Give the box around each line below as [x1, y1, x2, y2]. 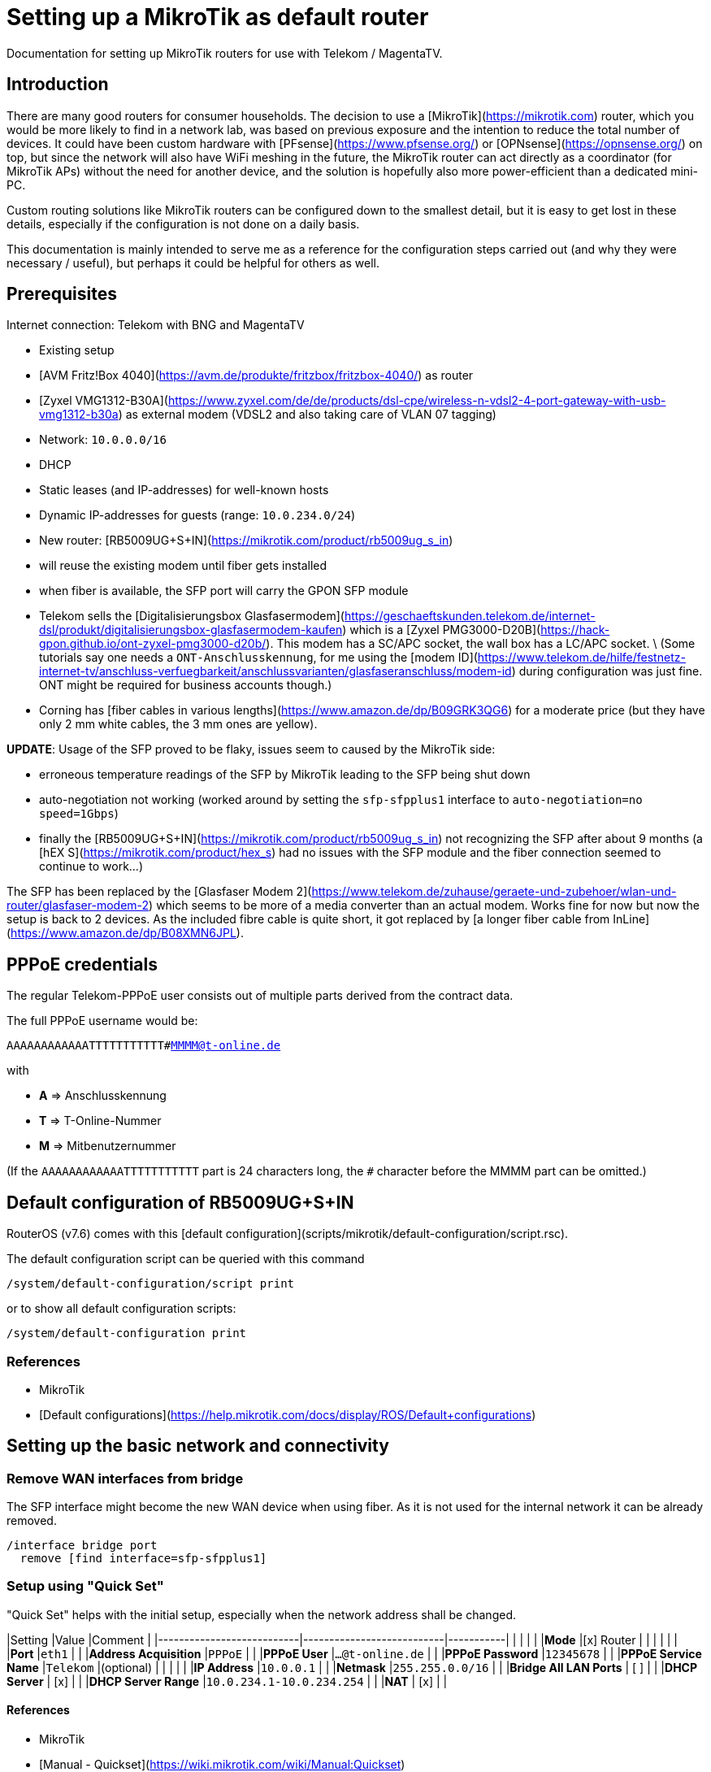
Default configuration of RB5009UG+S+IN [7, 1192, 354, 1213]
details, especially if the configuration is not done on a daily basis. [7, 216, 360, 231]
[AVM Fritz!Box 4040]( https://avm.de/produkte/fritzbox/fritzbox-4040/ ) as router [39, 368, 474, 383]
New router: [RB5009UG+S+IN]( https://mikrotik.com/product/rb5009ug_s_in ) [39, 533, 453, 548]
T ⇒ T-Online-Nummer [39, 1114, 162, 1128]
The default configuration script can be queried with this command [7, 1252, 365, 1266]
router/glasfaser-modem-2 [7, 898, 150, 913]
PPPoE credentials [7, 953, 158, 975]
